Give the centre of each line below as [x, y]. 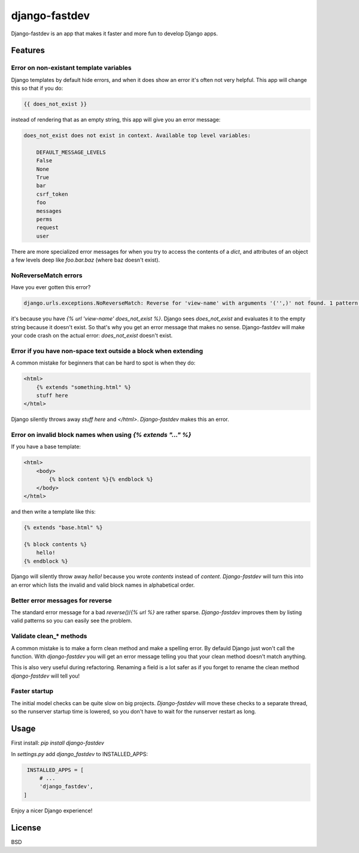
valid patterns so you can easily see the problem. [72, 621]
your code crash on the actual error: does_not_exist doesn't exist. [92, 336]
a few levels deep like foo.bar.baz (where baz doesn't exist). [86, 260]
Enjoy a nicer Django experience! [52, 810]
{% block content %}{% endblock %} [101, 479]
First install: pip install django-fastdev [58, 743]
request [48, 228]
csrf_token [52, 194]
